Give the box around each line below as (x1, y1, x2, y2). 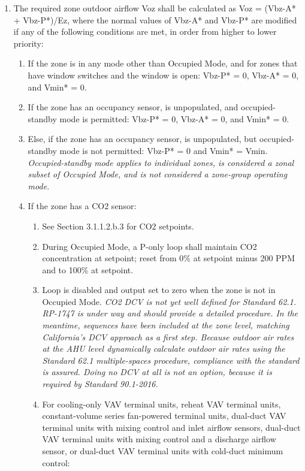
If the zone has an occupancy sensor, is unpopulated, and (28, 101, 238, 113)
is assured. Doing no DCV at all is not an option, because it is (42, 366, 272, 378)
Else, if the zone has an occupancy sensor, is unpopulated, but (28, 132, 257, 145)
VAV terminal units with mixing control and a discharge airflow (42, 433, 276, 445)
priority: (13, 37, 44, 49)
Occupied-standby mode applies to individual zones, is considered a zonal (28, 156, 294, 168)
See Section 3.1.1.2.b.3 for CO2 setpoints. (42, 219, 194, 232)
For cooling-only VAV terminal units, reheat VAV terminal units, (42, 397, 281, 410)
